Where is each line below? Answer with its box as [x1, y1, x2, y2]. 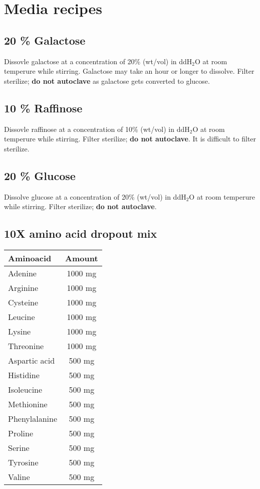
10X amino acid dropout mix [4, 226, 157, 241]
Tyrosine [8, 456, 39, 468]
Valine [8, 470, 30, 482]
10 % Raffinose [4, 100, 83, 115]
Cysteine [8, 296, 39, 308]
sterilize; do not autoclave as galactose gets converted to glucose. [4, 75, 210, 86]
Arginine [8, 281, 39, 293]
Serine [8, 441, 30, 453]
